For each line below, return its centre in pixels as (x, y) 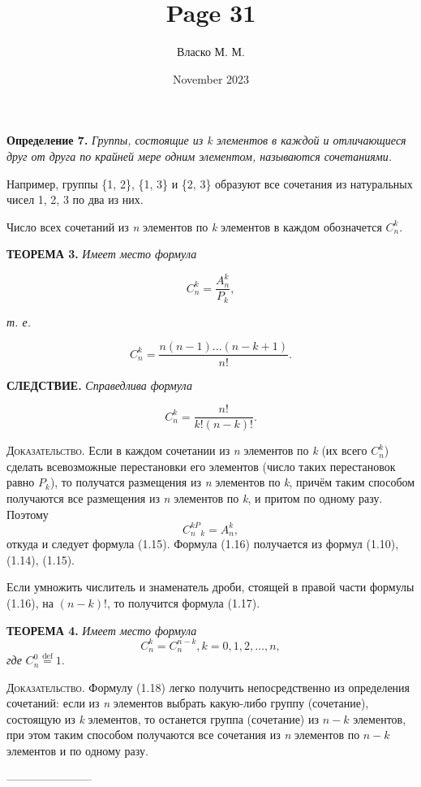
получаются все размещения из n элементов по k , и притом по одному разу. (195, 497)
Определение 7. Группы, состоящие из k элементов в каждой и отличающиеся (206, 140)
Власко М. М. (211, 52)
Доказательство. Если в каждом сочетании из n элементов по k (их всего (187, 450)
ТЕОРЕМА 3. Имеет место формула (102, 254)
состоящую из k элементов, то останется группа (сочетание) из (163, 718)
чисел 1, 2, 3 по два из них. (75, 199)
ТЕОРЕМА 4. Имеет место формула (102, 630)
